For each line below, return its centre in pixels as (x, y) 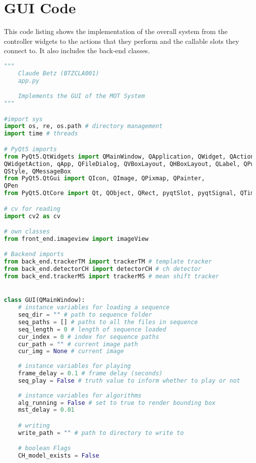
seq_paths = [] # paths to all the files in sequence (108, 322)
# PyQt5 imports (31, 149)
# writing (34, 425)
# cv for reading (32, 209)
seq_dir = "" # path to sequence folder (85, 315)
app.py (29, 81)
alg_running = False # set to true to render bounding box (117, 403)
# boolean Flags (45, 448)
